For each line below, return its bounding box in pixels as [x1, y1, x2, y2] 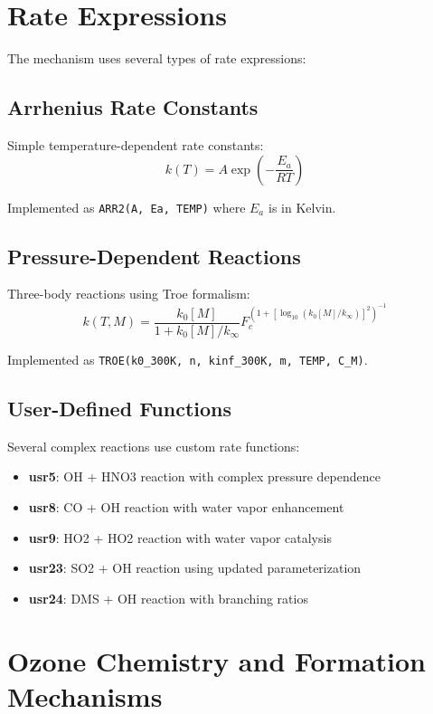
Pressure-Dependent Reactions [7, 242, 301, 270]
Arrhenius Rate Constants [7, 93, 259, 121]
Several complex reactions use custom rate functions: [7, 436, 300, 455]
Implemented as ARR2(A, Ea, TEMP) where [7, 197, 246, 216]
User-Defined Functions [7, 394, 232, 422]
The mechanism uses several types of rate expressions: [7, 49, 306, 68]
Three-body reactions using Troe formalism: [7, 284, 250, 303]
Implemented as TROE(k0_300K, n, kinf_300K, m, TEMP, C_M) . [7, 349, 368, 368]
